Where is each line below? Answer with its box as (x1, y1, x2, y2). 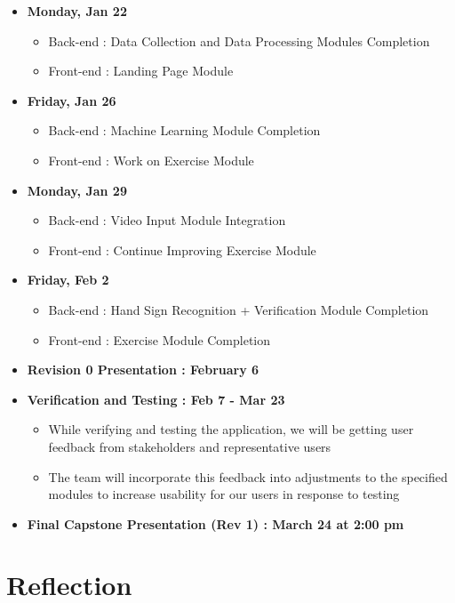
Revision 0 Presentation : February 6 (27, 360, 259, 379)
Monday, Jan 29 (27, 181, 127, 199)
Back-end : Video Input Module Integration (48, 211, 286, 229)
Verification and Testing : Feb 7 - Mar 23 (27, 390, 285, 408)
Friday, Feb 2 (27, 270, 109, 289)
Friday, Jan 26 (27, 91, 116, 109)
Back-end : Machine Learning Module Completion (48, 121, 321, 140)
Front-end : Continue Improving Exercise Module (48, 240, 316, 259)
